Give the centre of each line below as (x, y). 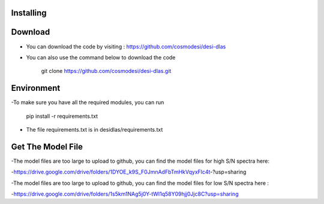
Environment (36, 88)
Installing (29, 13)
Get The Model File (47, 147)
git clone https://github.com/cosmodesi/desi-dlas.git (106, 71)
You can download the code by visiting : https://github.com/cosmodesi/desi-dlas (126, 46)
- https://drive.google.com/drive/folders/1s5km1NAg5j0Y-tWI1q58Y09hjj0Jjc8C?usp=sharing (125, 194)
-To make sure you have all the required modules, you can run (88, 102)
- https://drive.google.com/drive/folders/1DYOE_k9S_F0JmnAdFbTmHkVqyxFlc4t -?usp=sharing (129, 172)
